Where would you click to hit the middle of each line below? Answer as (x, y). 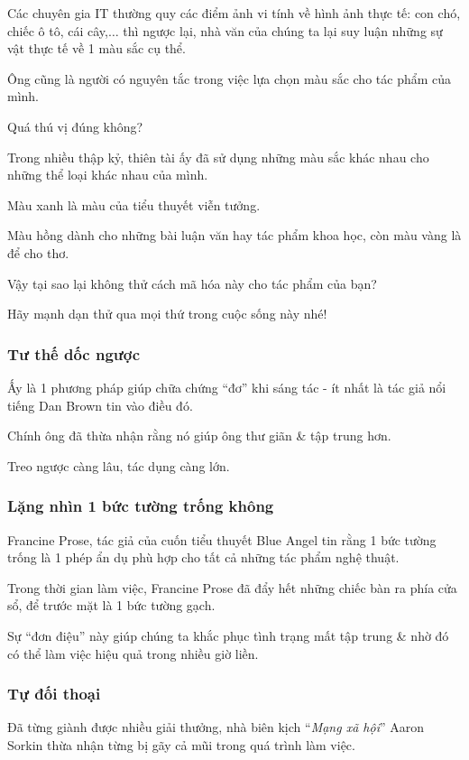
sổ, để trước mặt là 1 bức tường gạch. (111, 605)
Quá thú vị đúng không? (75, 126)
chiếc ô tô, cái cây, (58, 30)
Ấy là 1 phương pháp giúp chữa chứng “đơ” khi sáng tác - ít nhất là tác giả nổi (227, 387)
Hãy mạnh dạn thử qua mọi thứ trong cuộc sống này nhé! (167, 314)
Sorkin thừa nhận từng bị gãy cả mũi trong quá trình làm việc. (181, 744)
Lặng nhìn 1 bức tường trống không (141, 506)
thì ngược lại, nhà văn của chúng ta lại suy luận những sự (283, 30)
